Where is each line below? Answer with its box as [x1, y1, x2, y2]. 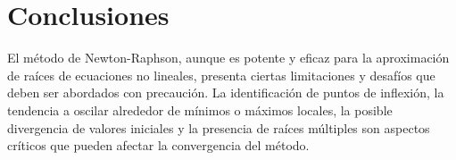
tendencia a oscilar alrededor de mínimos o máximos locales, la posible [7, 100, 393, 119]
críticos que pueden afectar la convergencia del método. [7, 136, 310, 155]
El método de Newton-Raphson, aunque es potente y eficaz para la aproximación [7, 48, 450, 67]
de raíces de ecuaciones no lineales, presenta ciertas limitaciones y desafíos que [7, 65, 435, 84]
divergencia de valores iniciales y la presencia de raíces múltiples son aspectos [7, 118, 430, 137]
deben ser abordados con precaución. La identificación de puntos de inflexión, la [7, 83, 444, 102]
